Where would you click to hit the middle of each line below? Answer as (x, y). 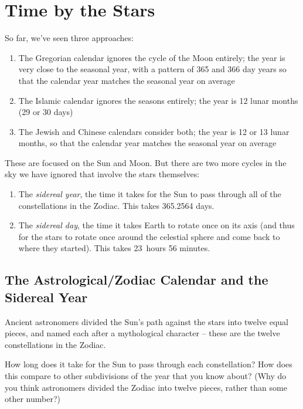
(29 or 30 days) (46, 112)
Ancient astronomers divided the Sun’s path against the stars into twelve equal (147, 321)
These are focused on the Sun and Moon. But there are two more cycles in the (146, 162)
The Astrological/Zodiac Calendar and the (137, 280)
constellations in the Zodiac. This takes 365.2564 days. (116, 205)
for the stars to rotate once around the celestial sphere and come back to (149, 236)
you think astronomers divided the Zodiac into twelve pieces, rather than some (146, 387)
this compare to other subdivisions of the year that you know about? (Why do (146, 376)
